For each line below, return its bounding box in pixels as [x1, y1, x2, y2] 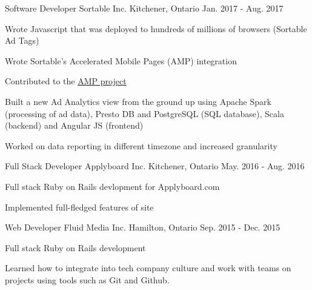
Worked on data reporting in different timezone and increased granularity [5, 139, 277, 152]
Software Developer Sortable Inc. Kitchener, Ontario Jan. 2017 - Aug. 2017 [5, 2, 284, 14]
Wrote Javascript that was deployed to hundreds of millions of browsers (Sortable [5, 22, 307, 35]
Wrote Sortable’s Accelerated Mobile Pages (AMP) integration [5, 54, 237, 67]
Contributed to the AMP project [5, 75, 127, 87]
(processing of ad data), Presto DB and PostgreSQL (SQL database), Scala [5, 107, 284, 120]
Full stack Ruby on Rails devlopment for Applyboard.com [5, 180, 220, 192]
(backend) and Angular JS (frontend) [5, 119, 144, 132]
